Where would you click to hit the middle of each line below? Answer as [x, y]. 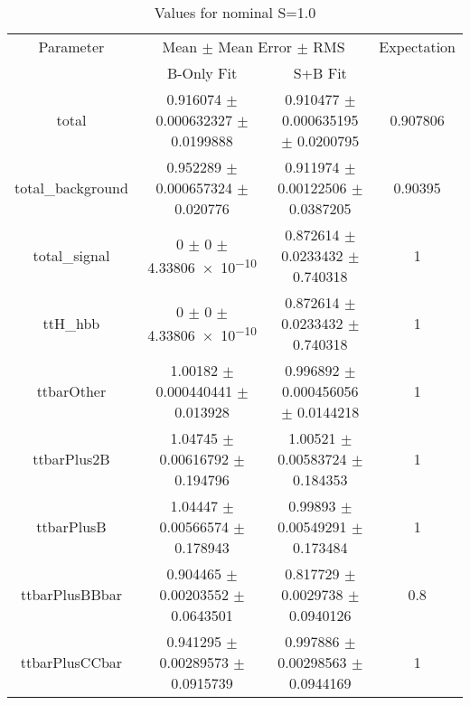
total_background [71, 188]
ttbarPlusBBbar [71, 594]
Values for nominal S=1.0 [235, 12]
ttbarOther [71, 391]
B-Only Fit [202, 73]
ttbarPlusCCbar [71, 662]
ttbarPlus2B [71, 459]
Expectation [417, 47]
